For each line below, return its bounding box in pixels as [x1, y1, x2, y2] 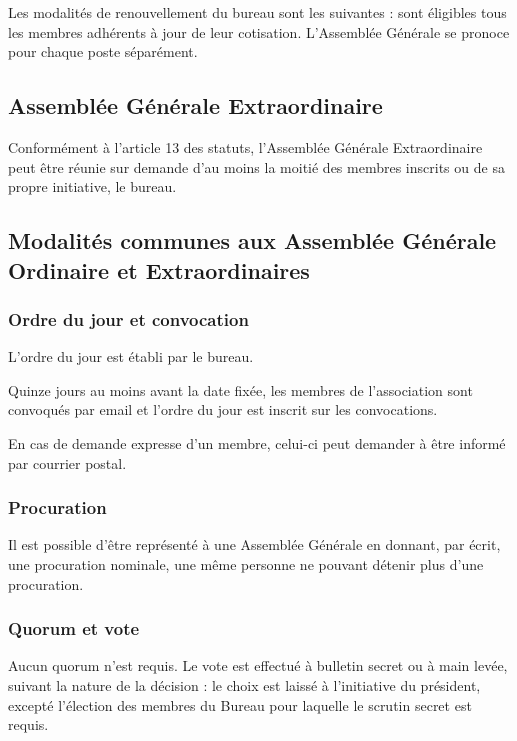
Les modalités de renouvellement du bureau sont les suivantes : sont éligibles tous [8, 2, 507, 22]
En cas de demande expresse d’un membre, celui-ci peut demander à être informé [8, 432, 506, 453]
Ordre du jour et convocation [8, 306, 249, 331]
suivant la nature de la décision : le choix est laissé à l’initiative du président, [8, 674, 481, 695]
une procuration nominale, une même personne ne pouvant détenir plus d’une [8, 553, 484, 574]
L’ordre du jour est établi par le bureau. [8, 346, 254, 367]
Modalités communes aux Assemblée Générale [8, 225, 497, 256]
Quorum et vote [8, 616, 140, 641]
